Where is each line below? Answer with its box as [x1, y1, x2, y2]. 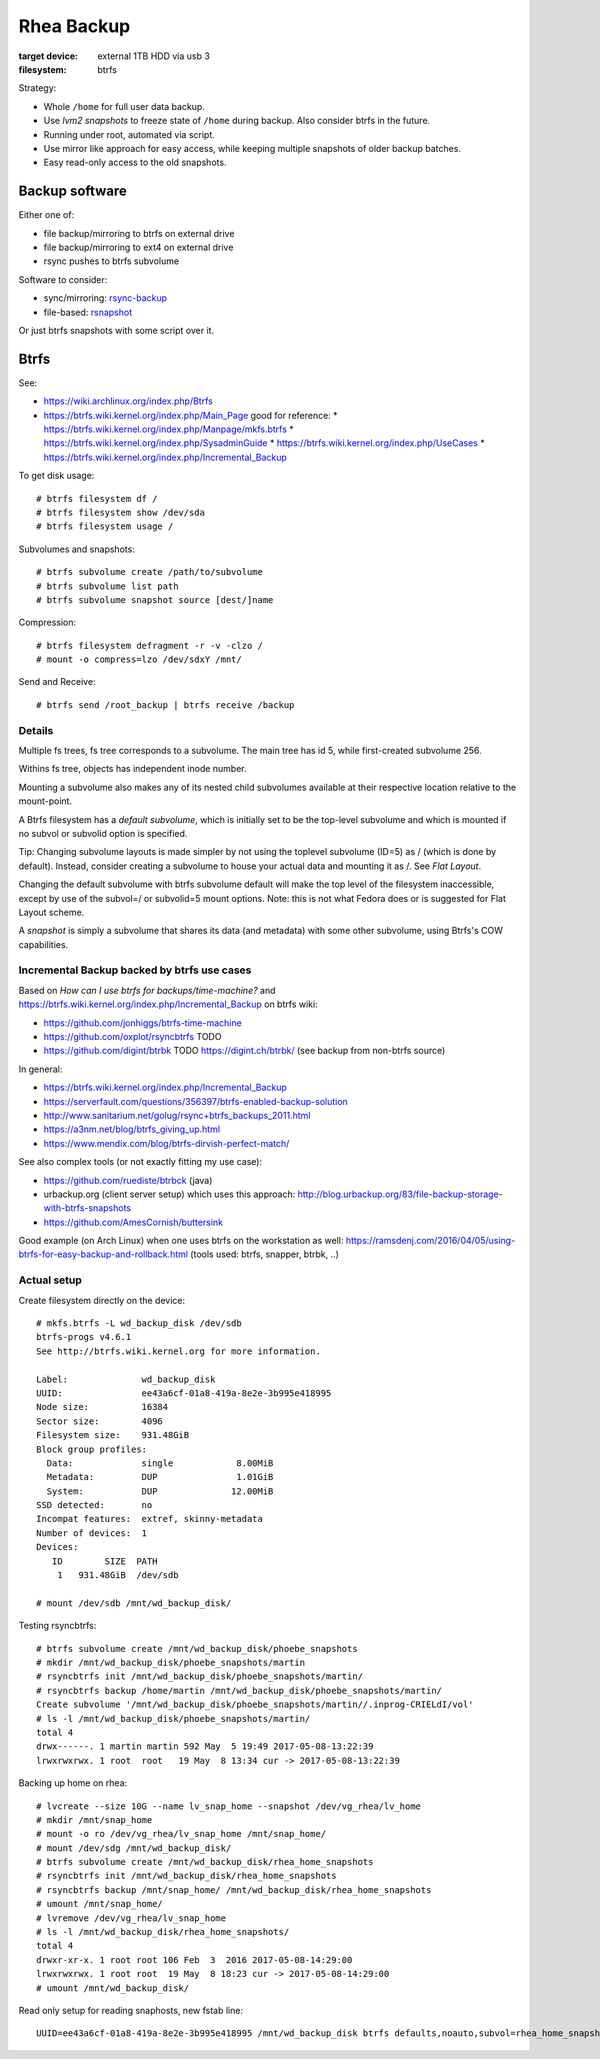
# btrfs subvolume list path [36, 580, 179, 592]
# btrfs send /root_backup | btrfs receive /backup [36, 699, 295, 710]
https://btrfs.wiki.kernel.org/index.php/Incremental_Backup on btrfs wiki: [18, 998, 319, 1010]
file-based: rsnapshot [43, 306, 133, 318]
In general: [18, 1063, 63, 1075]
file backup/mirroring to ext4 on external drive [43, 241, 234, 253]
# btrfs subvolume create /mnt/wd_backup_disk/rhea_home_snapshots [36, 1856, 374, 1868]
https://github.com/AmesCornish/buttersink [43, 1216, 224, 1228]
